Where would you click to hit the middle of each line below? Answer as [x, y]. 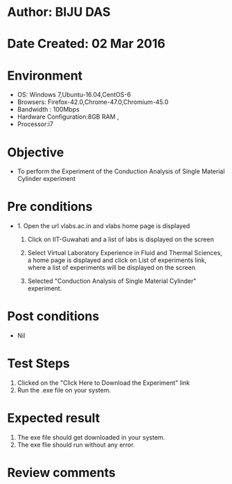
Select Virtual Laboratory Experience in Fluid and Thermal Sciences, [125, 253]
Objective [36, 152]
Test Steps [39, 364]
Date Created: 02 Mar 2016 [86, 44]
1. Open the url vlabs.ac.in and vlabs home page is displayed [104, 226]
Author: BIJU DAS [59, 12]
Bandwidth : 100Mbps [48, 110]
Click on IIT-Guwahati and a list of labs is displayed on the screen [121, 239]
